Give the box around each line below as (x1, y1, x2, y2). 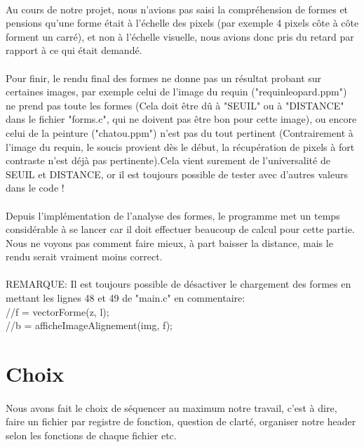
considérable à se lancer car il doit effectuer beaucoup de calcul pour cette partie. (6, 222, 355, 236)
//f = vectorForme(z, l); (6, 304, 109, 319)
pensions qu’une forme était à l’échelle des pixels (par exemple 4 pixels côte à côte (6, 15, 359, 30)
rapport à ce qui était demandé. (6, 43, 142, 58)
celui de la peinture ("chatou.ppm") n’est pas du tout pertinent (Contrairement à (6, 125, 353, 140)
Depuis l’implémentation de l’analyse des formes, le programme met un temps (6, 208, 340, 222)
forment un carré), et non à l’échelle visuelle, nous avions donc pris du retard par (6, 29, 354, 44)
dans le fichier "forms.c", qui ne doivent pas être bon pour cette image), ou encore (6, 112, 357, 126)
